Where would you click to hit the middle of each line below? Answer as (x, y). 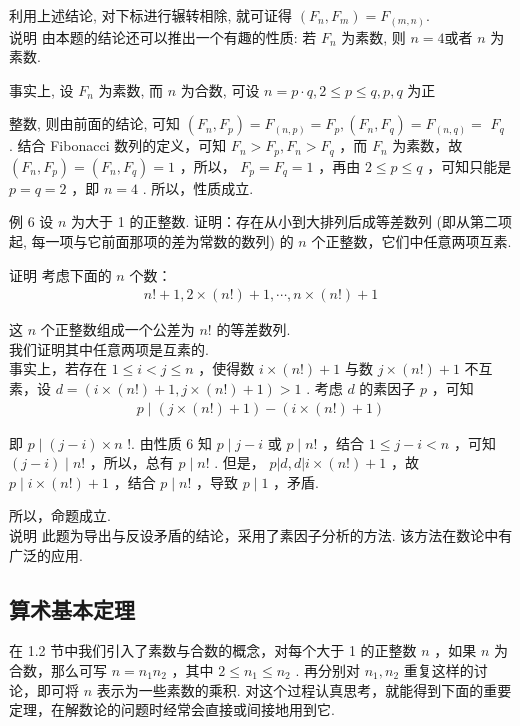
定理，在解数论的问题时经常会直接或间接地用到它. (172, 709)
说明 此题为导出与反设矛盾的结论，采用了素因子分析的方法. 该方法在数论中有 (261, 534)
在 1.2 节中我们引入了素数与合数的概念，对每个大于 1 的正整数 (213, 650)
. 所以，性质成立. (198, 187)
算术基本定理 (72, 608)
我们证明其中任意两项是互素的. (109, 348)
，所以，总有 (131, 462)
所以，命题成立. (60, 515)
